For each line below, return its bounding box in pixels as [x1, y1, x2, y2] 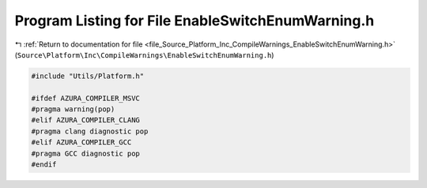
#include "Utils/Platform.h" [31, 71, 145, 81]
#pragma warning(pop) [31, 105, 115, 114]
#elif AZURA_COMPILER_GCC [31, 138, 132, 147]
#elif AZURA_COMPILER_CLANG [31, 115, 140, 125]
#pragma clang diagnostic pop [31, 126, 149, 136]
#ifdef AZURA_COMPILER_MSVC [31, 93, 140, 103]
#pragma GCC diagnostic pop [31, 149, 140, 158]
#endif [31, 160, 57, 169]
